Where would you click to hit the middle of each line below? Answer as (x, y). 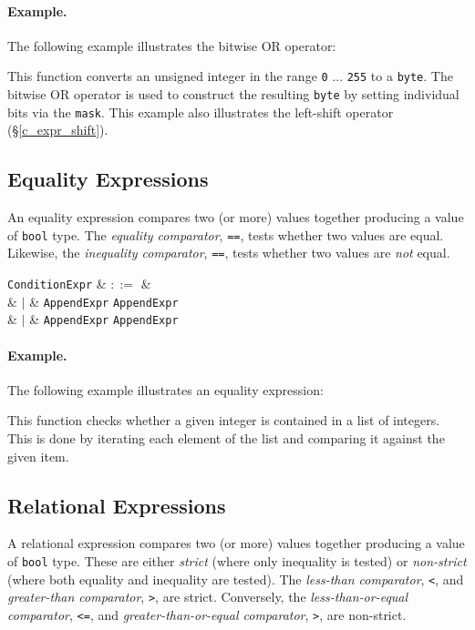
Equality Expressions (108, 179)
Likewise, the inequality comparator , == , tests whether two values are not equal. (229, 253)
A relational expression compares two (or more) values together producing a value (236, 543)
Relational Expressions (117, 505)
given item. (38, 456)
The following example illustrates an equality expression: (165, 389)
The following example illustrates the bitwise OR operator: (172, 45)
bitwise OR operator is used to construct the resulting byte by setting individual (233, 94)
